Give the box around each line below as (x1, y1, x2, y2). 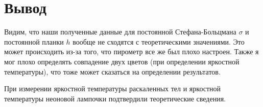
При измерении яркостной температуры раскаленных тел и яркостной (4, 83, 221, 94)
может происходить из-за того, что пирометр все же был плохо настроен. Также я (4, 46, 259, 57)
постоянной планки (4, 36, 64, 47)
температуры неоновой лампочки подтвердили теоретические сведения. (4, 93, 226, 103)
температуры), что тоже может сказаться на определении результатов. (4, 66, 221, 77)
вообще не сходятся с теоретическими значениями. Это (73, 36, 245, 47)
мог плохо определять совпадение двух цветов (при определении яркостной (4, 56, 240, 66)
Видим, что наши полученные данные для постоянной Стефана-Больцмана (4, 26, 236, 37)
